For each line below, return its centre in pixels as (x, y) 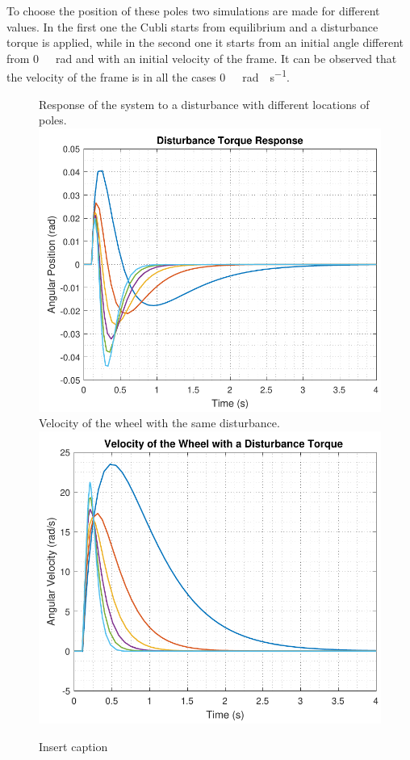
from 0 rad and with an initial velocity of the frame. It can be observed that (202, 58)
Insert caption (73, 746)
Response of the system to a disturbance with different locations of (204, 104)
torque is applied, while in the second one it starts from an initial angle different (205, 42)
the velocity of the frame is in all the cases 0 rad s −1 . (148, 76)
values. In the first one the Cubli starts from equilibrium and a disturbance (192, 26)
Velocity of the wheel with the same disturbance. (159, 423)
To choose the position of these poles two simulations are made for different (193, 10)
